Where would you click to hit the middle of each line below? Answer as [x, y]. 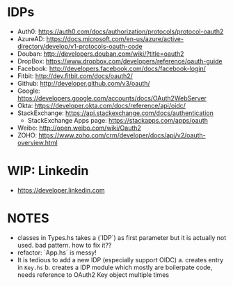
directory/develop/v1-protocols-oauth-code [80, 46]
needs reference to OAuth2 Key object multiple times [93, 274]
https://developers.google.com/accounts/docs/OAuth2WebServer [112, 98]
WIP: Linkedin [48, 171]
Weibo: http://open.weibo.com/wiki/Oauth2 [79, 128]
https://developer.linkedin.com [61, 190]
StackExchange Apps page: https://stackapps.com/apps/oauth [118, 120]
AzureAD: [31, 38]
